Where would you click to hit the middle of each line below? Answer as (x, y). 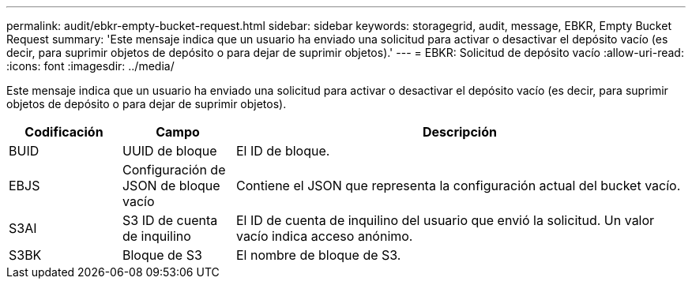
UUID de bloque (169, 151)
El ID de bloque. (283, 151)
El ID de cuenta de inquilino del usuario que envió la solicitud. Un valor (445, 220)
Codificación (64, 132)
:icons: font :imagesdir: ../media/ (90, 66)
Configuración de (174, 170)
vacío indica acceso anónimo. (324, 236)
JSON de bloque (171, 186)
